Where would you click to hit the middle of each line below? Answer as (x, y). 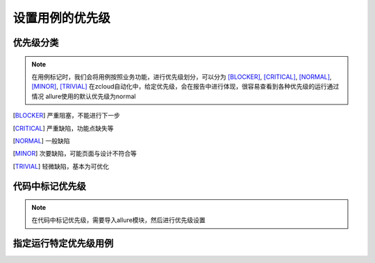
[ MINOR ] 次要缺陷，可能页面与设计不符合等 (75, 154)
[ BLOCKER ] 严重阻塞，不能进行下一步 (67, 116)
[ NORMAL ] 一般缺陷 (41, 140)
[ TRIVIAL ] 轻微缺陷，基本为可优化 (61, 166)
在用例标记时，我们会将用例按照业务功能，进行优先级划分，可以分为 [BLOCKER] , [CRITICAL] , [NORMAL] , (182, 77)
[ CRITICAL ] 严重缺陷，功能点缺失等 (63, 128)
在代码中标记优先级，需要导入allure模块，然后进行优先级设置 (119, 220)
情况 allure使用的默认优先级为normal (84, 96)
